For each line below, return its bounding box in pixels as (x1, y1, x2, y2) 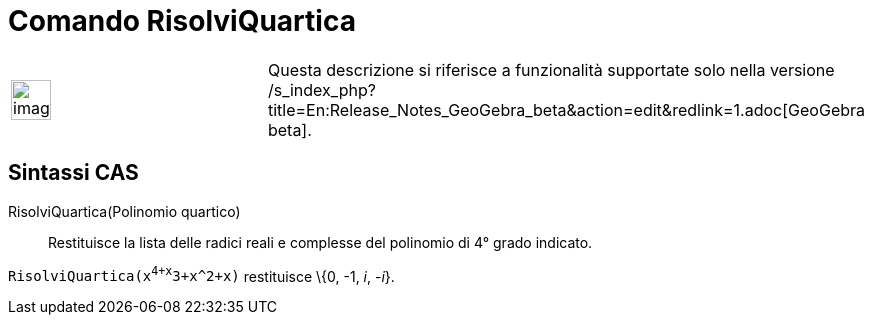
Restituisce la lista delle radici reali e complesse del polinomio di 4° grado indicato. (48, 233, 593, 251)
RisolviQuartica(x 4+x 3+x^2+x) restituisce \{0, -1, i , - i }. (8, 264, 395, 285)
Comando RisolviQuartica (8, 4, 356, 38)
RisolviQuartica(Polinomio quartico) (8, 202, 241, 220)
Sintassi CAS (8, 160, 139, 186)
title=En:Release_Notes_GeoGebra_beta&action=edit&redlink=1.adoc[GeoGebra (267, 99, 866, 120)
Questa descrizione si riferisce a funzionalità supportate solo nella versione (267, 59, 835, 80)
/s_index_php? (267, 79, 376, 100)
